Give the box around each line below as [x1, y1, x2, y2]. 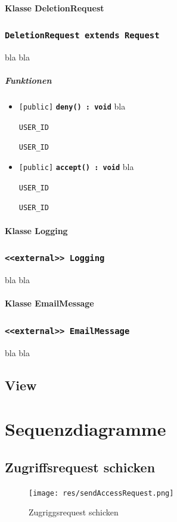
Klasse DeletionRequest [5, 1, 104, 14]
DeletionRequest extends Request [5, 31, 160, 41]
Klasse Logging [5, 224, 68, 236]
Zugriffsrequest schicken [5, 457, 156, 476]
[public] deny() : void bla [18, 100, 126, 113]
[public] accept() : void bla [18, 160, 134, 173]
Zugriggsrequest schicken [29, 506, 119, 518]
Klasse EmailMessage [5, 297, 94, 309]
